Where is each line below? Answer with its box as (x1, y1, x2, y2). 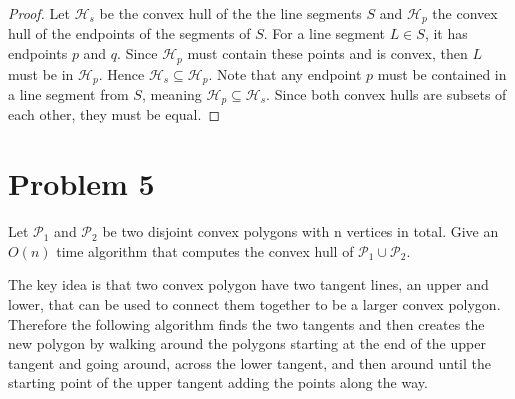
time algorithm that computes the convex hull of (56, 240, 354, 261)
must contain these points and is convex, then (187, 43, 468, 64)
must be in (8, 63, 74, 84)
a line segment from (8, 83, 129, 104)
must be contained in (377, 63, 507, 84)
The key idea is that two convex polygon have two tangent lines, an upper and (8, 274, 489, 295)
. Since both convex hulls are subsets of (266, 83, 507, 104)
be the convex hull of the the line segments (99, 3, 362, 23)
